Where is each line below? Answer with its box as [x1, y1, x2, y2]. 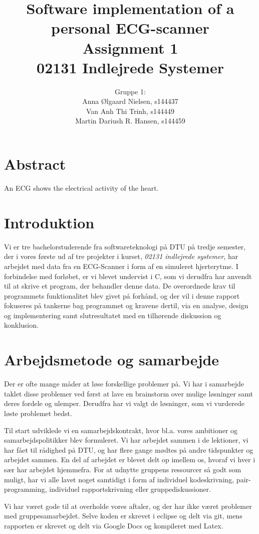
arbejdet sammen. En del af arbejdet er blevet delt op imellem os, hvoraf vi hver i [4, 454, 255, 465]
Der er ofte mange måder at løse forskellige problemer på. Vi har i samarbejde [4, 378, 244, 389]
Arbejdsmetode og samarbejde [4, 349, 219, 370]
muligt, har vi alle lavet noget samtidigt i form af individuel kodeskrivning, [4, 474, 234, 484]
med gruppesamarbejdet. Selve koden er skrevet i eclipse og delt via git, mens [4, 510, 242, 521]
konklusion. [4, 320, 39, 330]
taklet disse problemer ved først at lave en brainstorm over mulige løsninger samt [4, 388, 253, 398]
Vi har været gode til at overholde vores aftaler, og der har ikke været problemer [4, 500, 252, 511]
